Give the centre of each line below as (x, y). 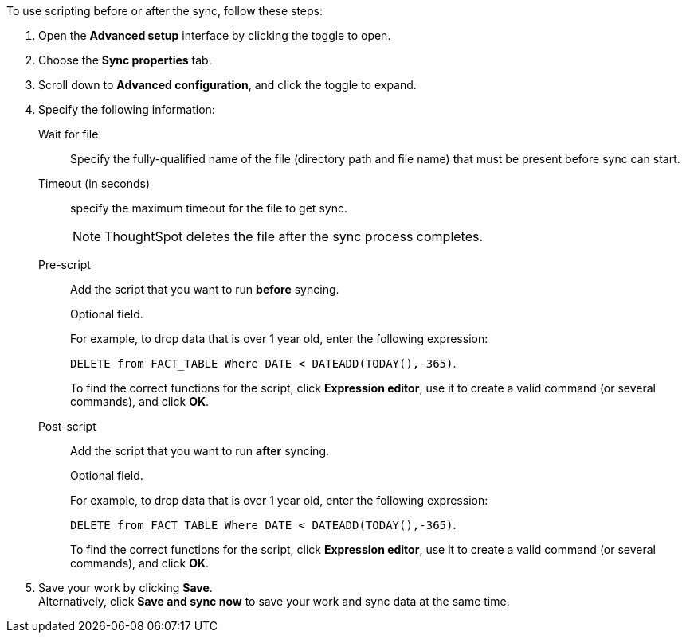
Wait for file (69, 134)
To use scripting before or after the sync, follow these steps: (165, 11)
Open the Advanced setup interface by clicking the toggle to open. (215, 35)
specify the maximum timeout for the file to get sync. (209, 208)
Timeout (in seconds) (94, 183)
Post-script (67, 426)
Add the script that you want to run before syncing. (205, 289)
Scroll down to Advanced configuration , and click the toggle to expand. (227, 85)
